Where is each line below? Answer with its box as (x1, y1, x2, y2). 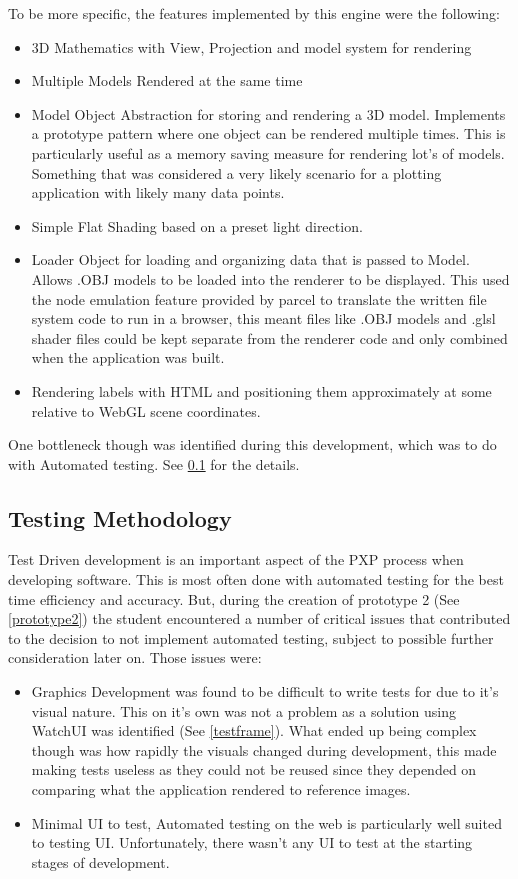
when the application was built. (31, 347, 225, 368)
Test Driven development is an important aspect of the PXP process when (8, 549, 464, 570)
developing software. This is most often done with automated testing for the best (8, 569, 504, 590)
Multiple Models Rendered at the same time (31, 70, 303, 91)
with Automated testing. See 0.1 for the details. (8, 453, 300, 474)
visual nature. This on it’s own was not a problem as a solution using (31, 700, 456, 721)
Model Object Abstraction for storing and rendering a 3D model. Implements (31, 103, 506, 124)
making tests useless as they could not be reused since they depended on (31, 759, 477, 780)
